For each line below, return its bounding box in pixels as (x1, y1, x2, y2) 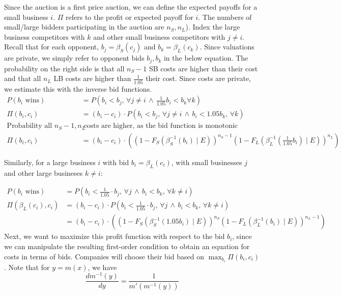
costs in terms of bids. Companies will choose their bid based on (4, 251, 204, 261)
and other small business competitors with (93, 31, 225, 42)
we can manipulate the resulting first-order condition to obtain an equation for (4, 240, 250, 251)
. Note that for (4, 261, 50, 272)
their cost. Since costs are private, (146, 73, 251, 84)
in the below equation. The (163, 52, 248, 63)
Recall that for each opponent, (4, 41, 99, 52)
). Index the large (185, 21, 240, 32)
